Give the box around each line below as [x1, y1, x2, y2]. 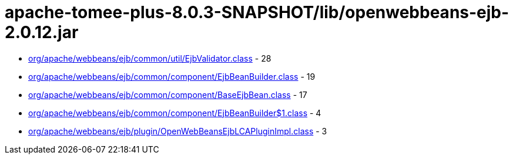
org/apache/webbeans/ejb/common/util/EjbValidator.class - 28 [28, 53, 271, 63]
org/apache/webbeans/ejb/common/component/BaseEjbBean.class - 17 [28, 89, 307, 100]
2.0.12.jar [5, 22, 79, 42]
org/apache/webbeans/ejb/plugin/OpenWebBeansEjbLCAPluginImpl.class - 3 [28, 126, 327, 136]
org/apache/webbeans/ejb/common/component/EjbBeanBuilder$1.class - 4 [28, 107, 321, 118]
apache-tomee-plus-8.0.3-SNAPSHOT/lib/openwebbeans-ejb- [5, 2, 509, 22]
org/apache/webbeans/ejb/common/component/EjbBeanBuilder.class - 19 [28, 71, 316, 82]
